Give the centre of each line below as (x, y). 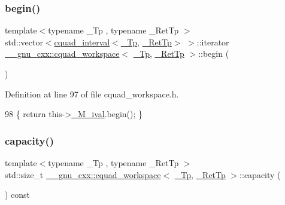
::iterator (213, 42)
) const (18, 195)
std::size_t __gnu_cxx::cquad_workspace (83, 174)
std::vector (24, 42)
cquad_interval (82, 42)
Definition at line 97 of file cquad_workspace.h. (92, 94)
